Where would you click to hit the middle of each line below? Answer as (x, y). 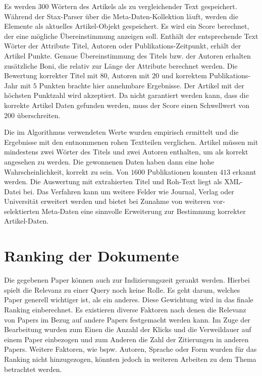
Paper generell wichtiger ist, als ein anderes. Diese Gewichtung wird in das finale (129, 300)
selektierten (22, 211)
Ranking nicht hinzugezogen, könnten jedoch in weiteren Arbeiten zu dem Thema (130, 359)
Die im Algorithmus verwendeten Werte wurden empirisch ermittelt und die (121, 132)
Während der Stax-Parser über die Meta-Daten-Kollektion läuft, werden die (121, 16)
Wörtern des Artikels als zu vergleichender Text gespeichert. (144, 6)
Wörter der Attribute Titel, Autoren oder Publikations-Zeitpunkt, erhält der (123, 46)
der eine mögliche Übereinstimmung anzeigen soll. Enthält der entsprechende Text (131, 36)
